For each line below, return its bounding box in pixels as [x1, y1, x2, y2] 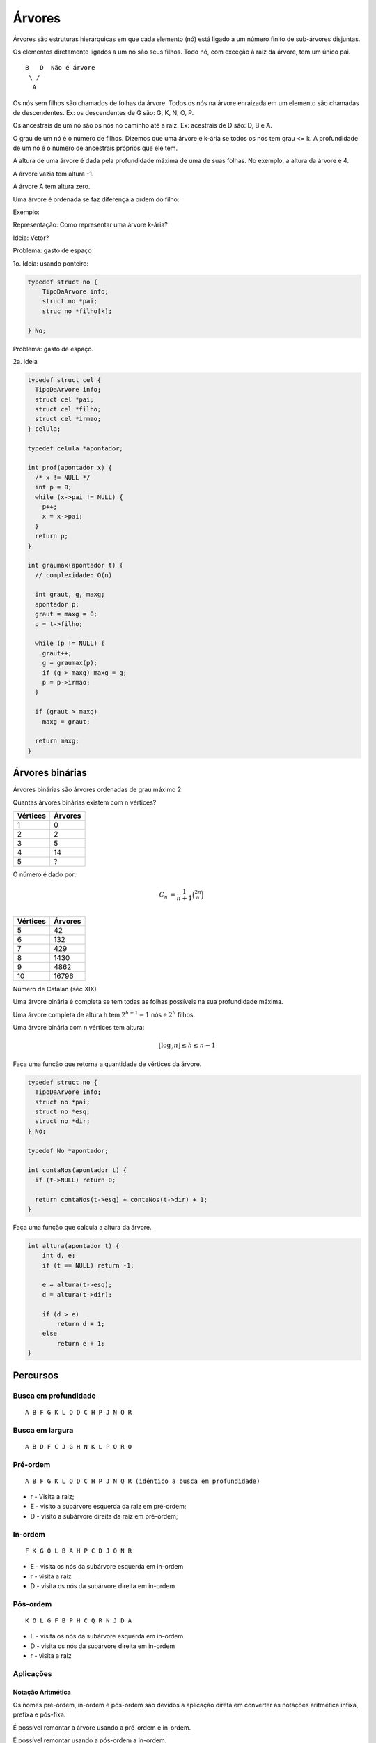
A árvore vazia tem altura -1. [13, 169, 94, 178]
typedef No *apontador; [27, 1147, 109, 1155]
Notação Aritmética [13, 1688, 71, 1696]
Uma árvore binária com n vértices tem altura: [13, 1023, 145, 1032]
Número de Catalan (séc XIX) [13, 984, 97, 993]
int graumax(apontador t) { [27, 561, 123, 570]
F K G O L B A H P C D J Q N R [25, 1546, 132, 1555]
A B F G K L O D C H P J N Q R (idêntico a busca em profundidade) [25, 1477, 260, 1485]
